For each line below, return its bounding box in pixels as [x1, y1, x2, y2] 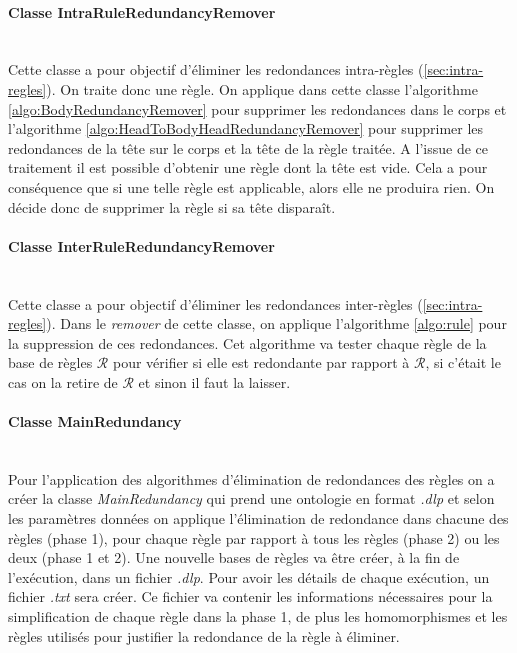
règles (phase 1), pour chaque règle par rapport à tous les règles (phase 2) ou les [8, 527, 500, 548]
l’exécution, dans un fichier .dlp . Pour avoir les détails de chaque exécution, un [8, 566, 490, 587]
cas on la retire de [8, 371, 118, 392]
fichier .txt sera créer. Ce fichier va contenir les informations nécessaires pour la [8, 586, 493, 607]
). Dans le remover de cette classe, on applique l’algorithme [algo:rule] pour [46, 313, 507, 334]
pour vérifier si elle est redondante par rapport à [112, 352, 410, 373]
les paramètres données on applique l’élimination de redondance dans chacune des [8, 508, 509, 529]
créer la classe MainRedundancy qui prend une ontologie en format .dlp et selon [8, 488, 495, 509]
